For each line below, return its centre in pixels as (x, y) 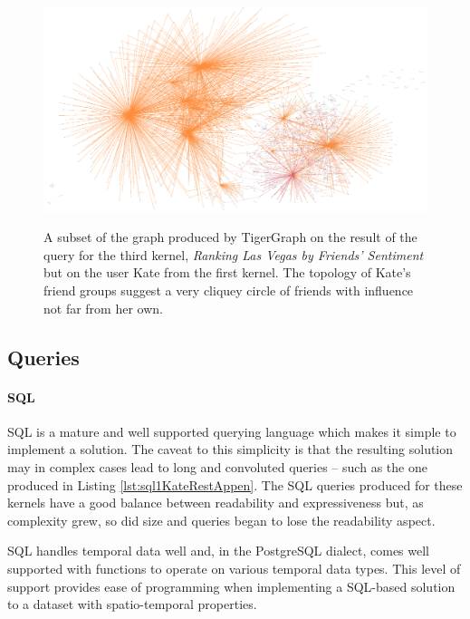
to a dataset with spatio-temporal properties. (132, 604)
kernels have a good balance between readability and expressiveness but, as (216, 503)
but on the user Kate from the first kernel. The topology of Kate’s (227, 272)
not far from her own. (103, 308)
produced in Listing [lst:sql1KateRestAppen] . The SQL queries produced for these (235, 484)
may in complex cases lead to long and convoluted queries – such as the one (217, 466)
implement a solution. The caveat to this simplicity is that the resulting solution (230, 449)
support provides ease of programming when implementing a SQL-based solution (231, 586)
